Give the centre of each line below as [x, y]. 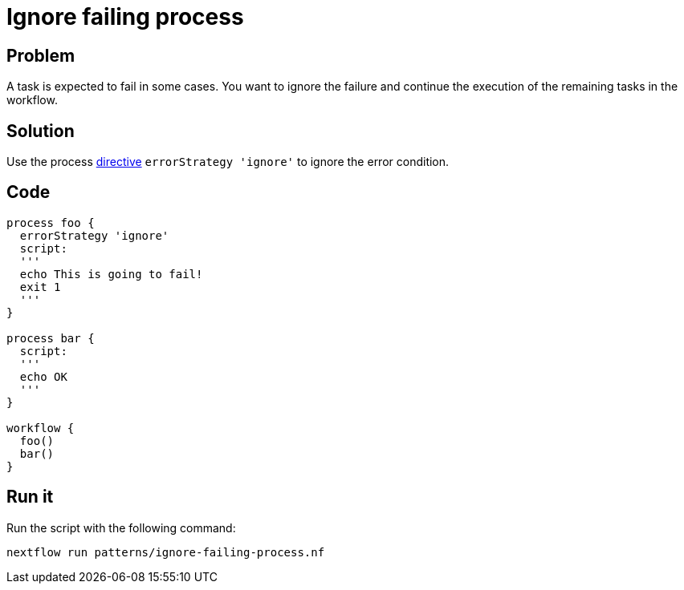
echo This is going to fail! [111, 274]
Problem [41, 55]
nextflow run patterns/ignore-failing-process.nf [166, 552]
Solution [41, 131]
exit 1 [40, 287]
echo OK [43, 376]
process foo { [51, 222]
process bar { [51, 338]
